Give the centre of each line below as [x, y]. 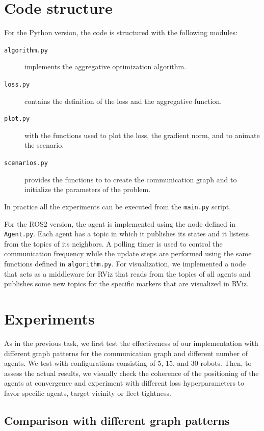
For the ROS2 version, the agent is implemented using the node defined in [120, 223]
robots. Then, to [226, 363]
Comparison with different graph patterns [117, 420]
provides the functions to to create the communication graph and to [131, 179]
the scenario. [44, 145]
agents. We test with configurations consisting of [80, 363]
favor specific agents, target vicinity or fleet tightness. [88, 393]
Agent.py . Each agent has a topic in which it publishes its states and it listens [127, 234]
